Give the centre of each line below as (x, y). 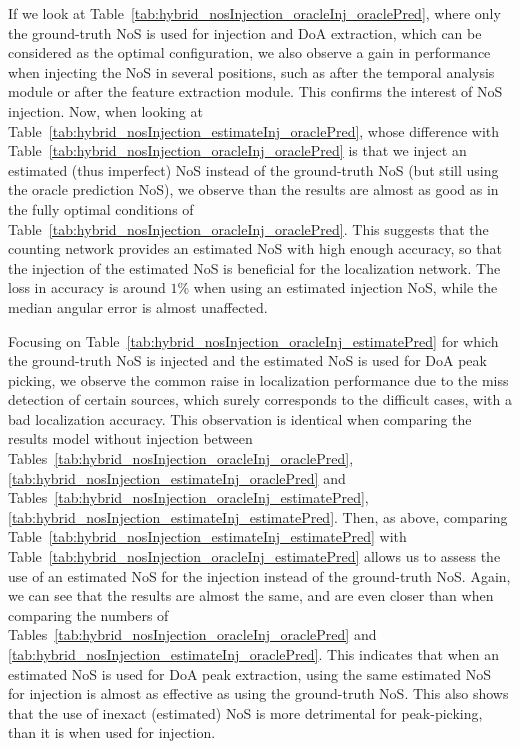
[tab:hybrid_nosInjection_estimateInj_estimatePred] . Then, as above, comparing (258, 516)
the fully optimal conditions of (101, 208)
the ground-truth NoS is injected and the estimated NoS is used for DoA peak (247, 360)
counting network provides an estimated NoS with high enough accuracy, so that (255, 248)
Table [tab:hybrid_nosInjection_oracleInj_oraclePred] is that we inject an (237, 150)
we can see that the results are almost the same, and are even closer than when (251, 595)
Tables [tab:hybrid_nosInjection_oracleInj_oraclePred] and (192, 634)
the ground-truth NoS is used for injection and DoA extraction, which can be (245, 32)
